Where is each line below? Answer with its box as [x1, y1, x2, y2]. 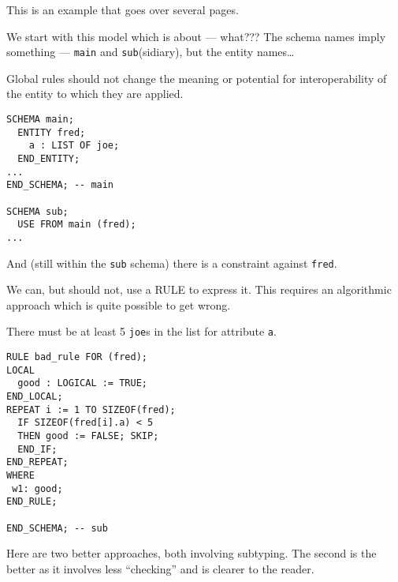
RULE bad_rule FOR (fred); [6, 351, 147, 363]
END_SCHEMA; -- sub [6, 522, 108, 534]
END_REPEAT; [6, 456, 69, 468]
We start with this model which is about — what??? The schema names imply [6, 28, 386, 44]
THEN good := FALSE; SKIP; [17, 430, 159, 442]
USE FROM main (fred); [17, 219, 136, 231]
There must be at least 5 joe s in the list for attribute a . [6, 323, 277, 340]
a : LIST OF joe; [28, 140, 120, 152]
